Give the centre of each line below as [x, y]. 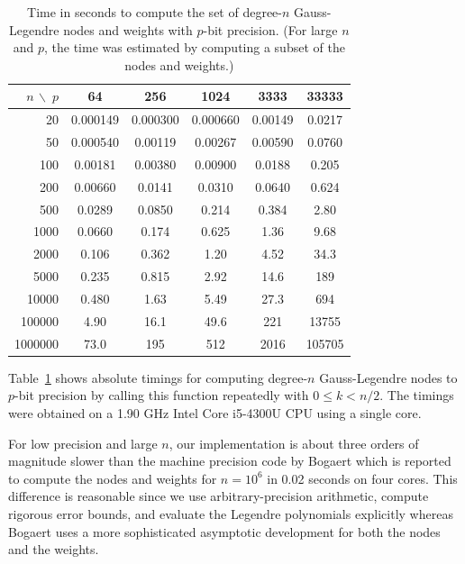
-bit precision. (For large [270, 29]
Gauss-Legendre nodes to [388, 377]
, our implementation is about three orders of [294, 443]
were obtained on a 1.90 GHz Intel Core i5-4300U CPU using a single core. [215, 412]
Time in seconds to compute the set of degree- [155, 12]
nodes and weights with [128, 29]
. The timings [417, 395]
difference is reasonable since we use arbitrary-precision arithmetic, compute [219, 496]
